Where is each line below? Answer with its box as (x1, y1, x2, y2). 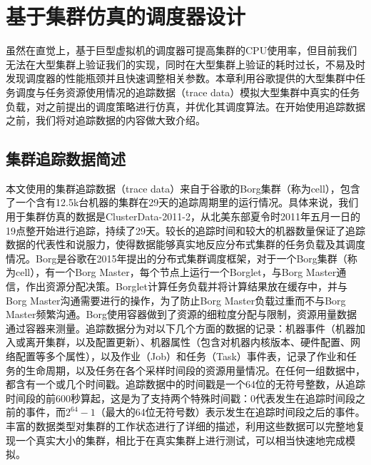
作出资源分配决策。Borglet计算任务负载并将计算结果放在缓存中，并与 (25, 279, 347, 294)
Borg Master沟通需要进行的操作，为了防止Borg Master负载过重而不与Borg (6, 292, 346, 307)
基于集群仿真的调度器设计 (6, 1, 246, 31)
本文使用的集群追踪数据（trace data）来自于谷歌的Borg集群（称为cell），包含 (6, 180, 360, 195)
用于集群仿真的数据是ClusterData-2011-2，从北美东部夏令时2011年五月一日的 (6, 209, 360, 224)
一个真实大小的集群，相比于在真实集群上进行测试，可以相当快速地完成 (15, 432, 345, 447)
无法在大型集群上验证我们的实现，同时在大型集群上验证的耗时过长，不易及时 (6, 56, 365, 71)
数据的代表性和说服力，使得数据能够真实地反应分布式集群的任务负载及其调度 (6, 237, 365, 252)
